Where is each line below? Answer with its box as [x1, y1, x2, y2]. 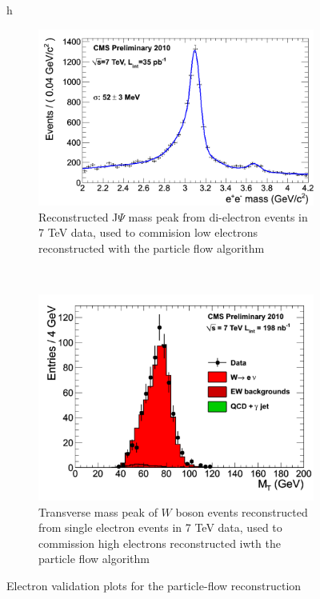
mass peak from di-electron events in [128, 208, 308, 225]
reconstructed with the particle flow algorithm [38, 239, 265, 256]
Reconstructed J [38, 208, 118, 225]
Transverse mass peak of [38, 503, 158, 520]
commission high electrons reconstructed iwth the [38, 534, 281, 551]
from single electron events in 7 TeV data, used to [38, 519, 282, 536]
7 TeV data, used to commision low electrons [38, 224, 258, 241]
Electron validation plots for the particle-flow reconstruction [6, 577, 302, 593]
